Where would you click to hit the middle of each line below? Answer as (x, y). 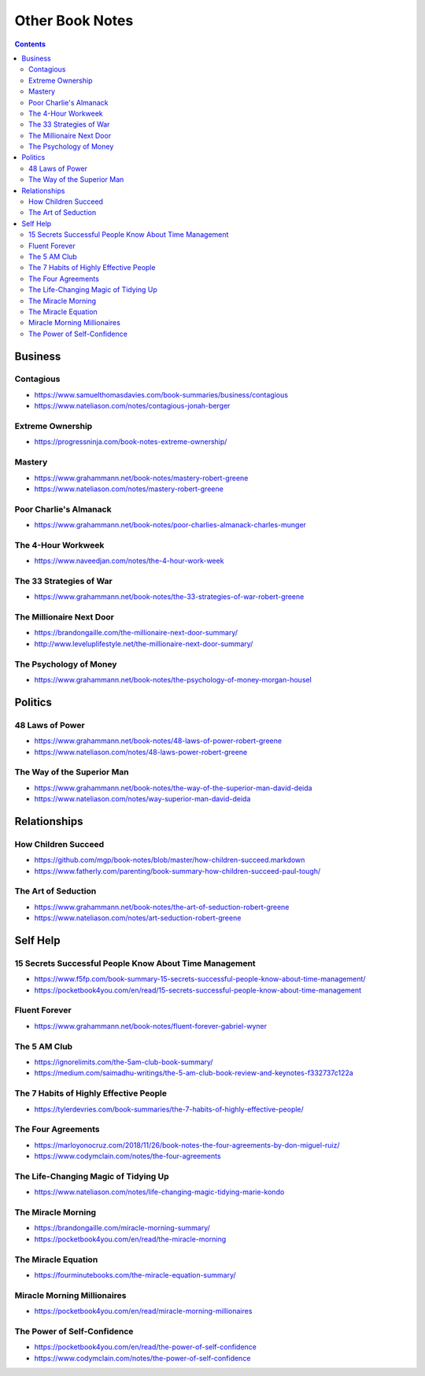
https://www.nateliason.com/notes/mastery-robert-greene (129, 489)
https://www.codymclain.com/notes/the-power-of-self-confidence (142, 1358)
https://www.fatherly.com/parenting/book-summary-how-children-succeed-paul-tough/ (177, 871)
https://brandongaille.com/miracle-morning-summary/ (122, 1228)
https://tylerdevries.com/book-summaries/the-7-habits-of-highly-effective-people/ (169, 1109)
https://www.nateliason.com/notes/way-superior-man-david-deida (142, 799)
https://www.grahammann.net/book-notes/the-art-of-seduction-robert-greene (162, 907)
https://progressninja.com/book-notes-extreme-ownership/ (131, 442)
